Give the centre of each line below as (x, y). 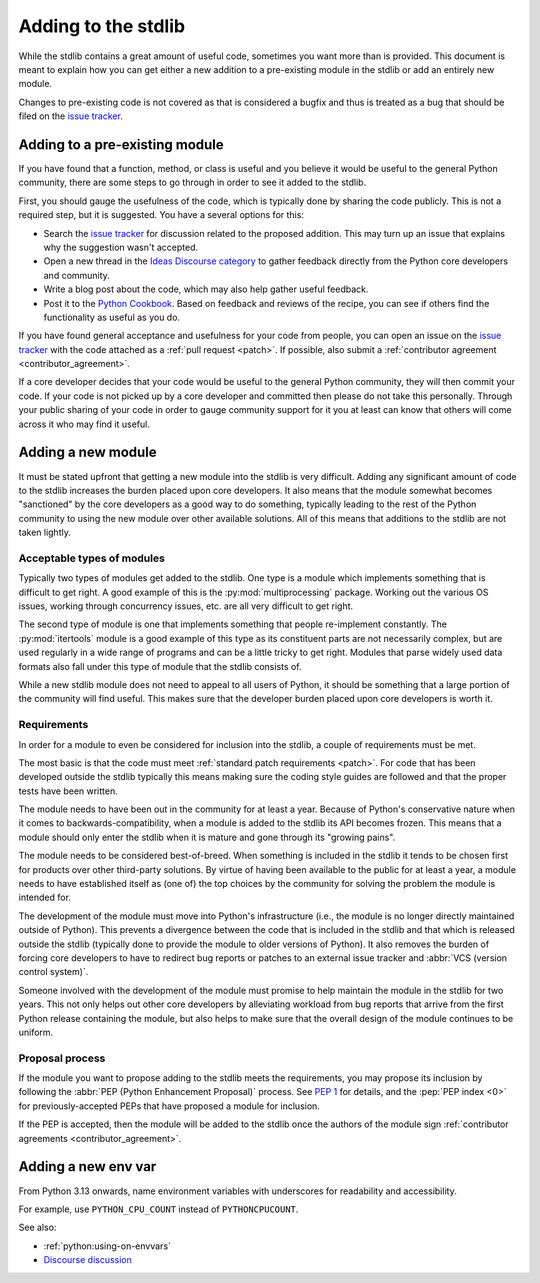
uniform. (36, 1032)
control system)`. (53, 972)
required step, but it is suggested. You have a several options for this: (161, 215)
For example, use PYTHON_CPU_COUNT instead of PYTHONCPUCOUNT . (158, 1209)
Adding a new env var (87, 1166)
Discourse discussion (87, 1260)
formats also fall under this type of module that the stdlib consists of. (160, 666)
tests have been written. (68, 791)
